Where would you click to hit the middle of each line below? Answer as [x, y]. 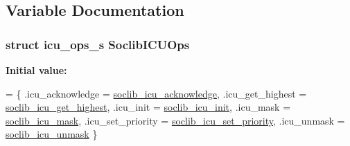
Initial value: [36, 70]
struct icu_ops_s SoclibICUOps [98, 44]
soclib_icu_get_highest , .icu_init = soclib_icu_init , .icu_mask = [148, 107]
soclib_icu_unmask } [52, 134]
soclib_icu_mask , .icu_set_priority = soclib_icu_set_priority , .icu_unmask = [175, 120]
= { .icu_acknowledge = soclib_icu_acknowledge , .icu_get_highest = [156, 93]
